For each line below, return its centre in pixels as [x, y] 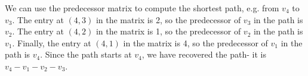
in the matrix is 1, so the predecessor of [168, 31]
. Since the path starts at [86, 54]
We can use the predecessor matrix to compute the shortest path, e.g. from [142, 8]
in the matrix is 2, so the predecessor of [168, 19]
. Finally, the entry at [52, 42]
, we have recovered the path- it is [204, 54]
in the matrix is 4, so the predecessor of [195, 42]
